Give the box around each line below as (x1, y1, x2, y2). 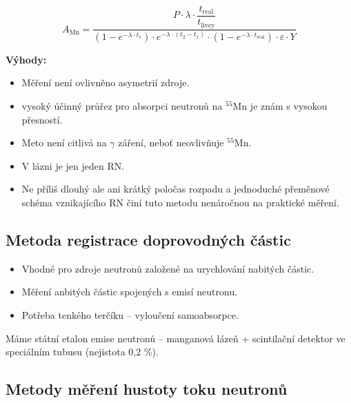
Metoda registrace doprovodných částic (6, 229, 291, 250)
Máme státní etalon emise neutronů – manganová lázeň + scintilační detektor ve (6, 331, 345, 345)
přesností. (21, 112, 63, 126)
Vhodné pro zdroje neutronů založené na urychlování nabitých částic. (21, 261, 314, 275)
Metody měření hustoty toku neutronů (6, 378, 288, 400)
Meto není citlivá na (21, 135, 107, 150)
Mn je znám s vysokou (232, 99, 328, 113)
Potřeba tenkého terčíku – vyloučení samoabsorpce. (21, 308, 239, 322)
